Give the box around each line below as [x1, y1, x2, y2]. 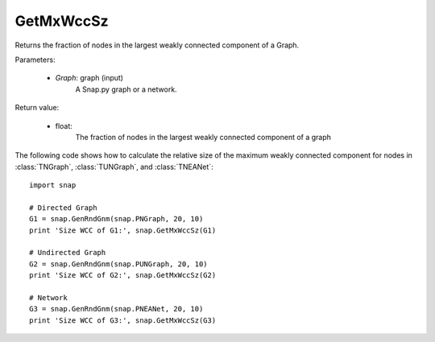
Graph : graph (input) [55, 73, 124, 83]
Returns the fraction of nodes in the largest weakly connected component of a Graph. [14, 40, 300, 50]
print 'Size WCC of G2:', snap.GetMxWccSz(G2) [29, 270, 217, 280]
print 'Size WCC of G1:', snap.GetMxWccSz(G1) [29, 225, 217, 235]
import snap [29, 181, 77, 190]
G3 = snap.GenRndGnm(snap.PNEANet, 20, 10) [29, 304, 204, 314]
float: [55, 121, 72, 130]
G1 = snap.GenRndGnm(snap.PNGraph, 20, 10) [29, 214, 204, 224]
